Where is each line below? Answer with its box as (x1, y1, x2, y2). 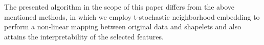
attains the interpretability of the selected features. (4, 31, 164, 41)
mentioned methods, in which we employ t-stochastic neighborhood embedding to (4, 11, 260, 22)
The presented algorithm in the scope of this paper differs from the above (4, 2, 235, 12)
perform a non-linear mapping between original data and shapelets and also (4, 21, 241, 32)
